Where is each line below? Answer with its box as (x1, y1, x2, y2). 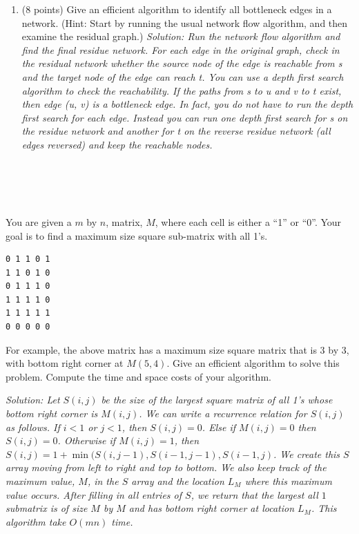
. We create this (273, 446, 340, 461)
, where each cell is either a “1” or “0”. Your (155, 214, 342, 229)
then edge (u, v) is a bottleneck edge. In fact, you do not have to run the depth (21, 97, 353, 111)
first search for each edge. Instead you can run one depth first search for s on (21, 110, 348, 124)
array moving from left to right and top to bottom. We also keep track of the (6, 460, 327, 475)
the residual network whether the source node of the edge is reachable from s (21, 56, 342, 70)
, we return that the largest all (191, 487, 318, 502)
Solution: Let (6, 392, 60, 407)
